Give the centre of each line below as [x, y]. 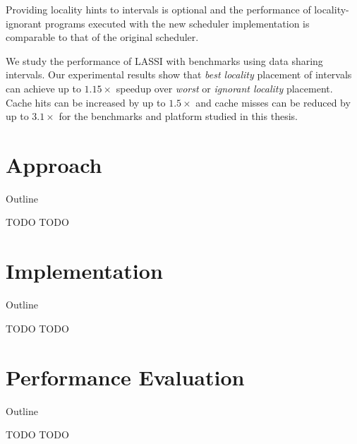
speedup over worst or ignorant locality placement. [224, 88]
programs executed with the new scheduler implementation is [177, 23]
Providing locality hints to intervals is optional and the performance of [158, 9]
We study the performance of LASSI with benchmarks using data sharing [164, 60]
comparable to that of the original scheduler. [102, 37]
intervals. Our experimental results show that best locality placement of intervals [179, 74]
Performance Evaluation [125, 377]
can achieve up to [43, 88]
